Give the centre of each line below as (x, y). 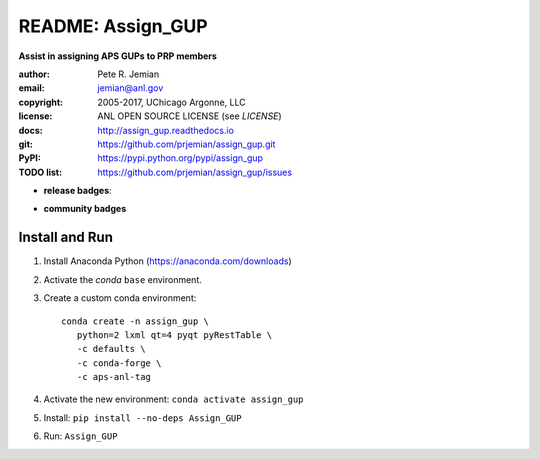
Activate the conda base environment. (122, 279)
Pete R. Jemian (128, 74)
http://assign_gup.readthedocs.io (166, 130)
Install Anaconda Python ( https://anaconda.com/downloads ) (167, 261)
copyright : (41, 102)
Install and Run (66, 237)
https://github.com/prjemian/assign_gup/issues (195, 172)
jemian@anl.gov (130, 88)
